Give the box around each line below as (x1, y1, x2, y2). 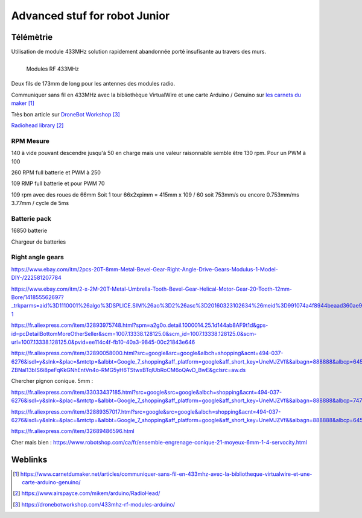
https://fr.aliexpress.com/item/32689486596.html (11, 428, 135, 435)
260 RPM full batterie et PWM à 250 (11, 169, 101, 176)
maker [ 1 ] (11, 99, 34, 107)
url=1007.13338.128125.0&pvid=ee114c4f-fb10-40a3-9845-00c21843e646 (11, 338, 195, 346)
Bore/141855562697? (11, 293, 64, 301)
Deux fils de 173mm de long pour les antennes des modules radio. (11, 80, 175, 87)
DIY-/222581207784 (11, 274, 62, 282)
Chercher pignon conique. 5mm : (11, 377, 94, 385)
